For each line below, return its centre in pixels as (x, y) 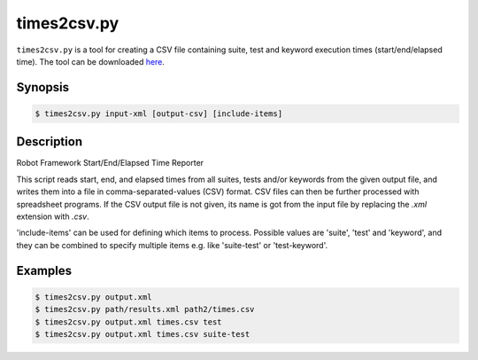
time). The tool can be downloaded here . (91, 61)
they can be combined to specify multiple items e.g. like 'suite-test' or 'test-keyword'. (172, 245)
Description (50, 142)
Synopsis (43, 87)
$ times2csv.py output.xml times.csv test (128, 322)
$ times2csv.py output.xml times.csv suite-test (143, 334)
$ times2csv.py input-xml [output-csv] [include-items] (159, 113)
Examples (44, 270)
